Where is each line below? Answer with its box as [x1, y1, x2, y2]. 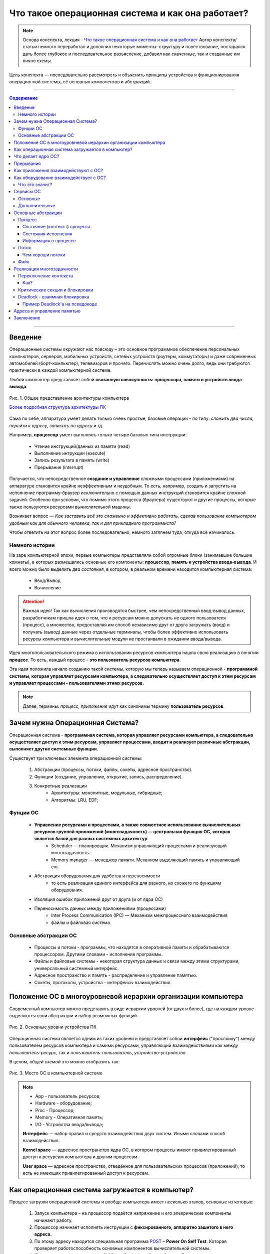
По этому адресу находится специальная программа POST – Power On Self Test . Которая [34, 1238, 227, 1244]
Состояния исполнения [22, 231, 72, 237]
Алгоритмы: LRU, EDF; [51, 797, 98, 803]
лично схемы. [22, 58, 52, 64]
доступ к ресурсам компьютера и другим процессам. [22, 1154, 139, 1160]
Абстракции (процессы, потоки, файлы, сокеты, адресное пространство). [34, 766, 192, 772]
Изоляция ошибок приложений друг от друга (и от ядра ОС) [34, 896, 163, 902]
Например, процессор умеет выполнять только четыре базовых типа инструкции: [9, 432, 187, 438]
